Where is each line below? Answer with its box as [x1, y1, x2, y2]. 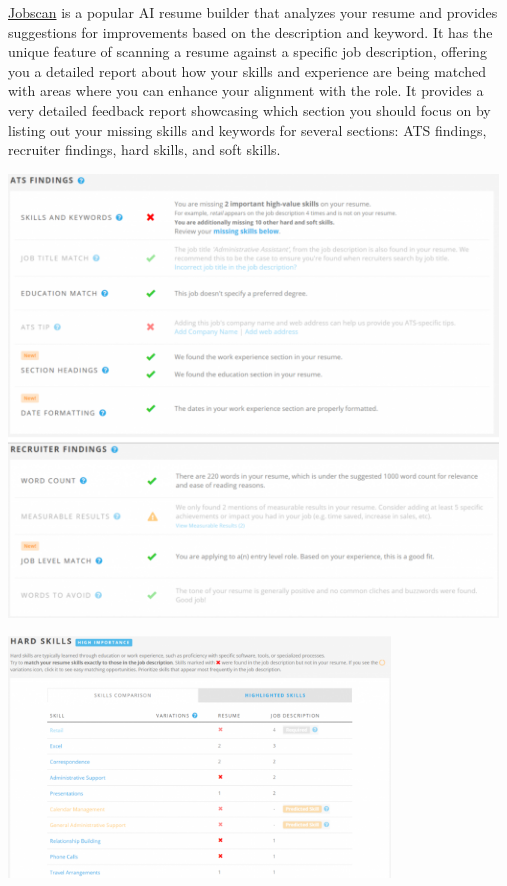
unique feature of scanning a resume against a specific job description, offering [8, 41, 487, 62]
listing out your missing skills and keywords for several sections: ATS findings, [8, 119, 487, 140]
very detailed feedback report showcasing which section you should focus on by [8, 99, 491, 120]
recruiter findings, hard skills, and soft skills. [8, 139, 281, 160]
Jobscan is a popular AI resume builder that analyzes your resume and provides [8, 2, 498, 22]
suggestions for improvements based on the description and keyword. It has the [8, 21, 493, 42]
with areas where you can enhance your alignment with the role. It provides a [8, 80, 484, 101]
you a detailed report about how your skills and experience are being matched [8, 60, 486, 81]
